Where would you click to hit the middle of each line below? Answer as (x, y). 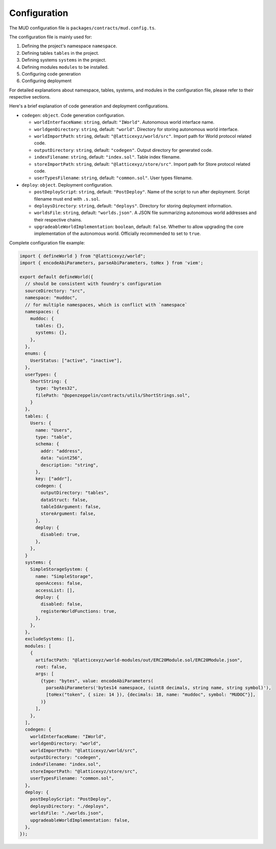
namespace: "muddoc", (51, 298)
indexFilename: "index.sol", (66, 764)
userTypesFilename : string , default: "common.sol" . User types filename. (113, 178)
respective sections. (30, 97)
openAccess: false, (59, 583)
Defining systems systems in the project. (64, 60)
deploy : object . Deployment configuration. (67, 185)
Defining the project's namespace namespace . (69, 46)
